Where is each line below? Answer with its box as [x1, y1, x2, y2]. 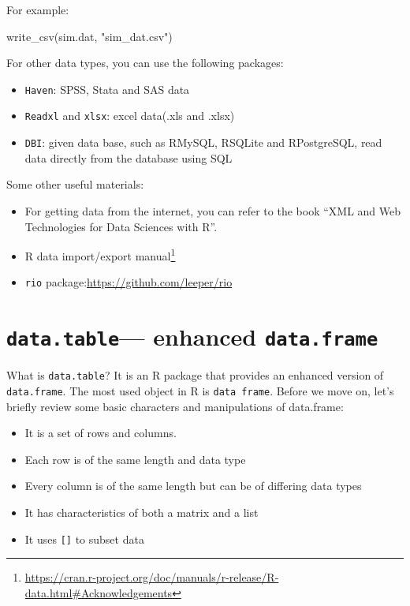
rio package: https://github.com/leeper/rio [24, 274, 233, 290]
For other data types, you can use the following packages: [6, 54, 284, 71]
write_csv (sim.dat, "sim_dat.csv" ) [6, 28, 173, 44]
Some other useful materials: [6, 176, 144, 193]
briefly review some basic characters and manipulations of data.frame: [6, 398, 344, 414]
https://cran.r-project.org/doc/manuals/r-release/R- [24, 569, 279, 585]
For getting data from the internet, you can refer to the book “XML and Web [24, 202, 401, 219]
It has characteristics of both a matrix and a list [24, 503, 259, 520]
